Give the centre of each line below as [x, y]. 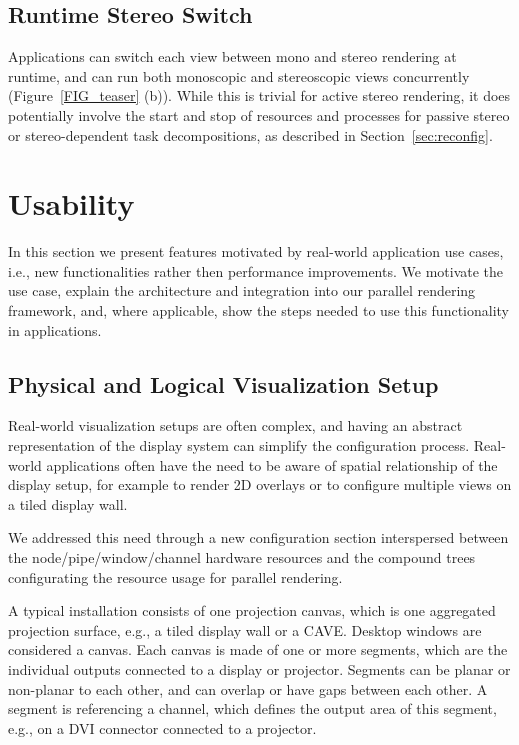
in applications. [55, 329]
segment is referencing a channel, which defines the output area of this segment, [252, 708]
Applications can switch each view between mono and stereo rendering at [232, 56]
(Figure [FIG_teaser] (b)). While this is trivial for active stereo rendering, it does [259, 95]
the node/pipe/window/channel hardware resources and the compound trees [242, 557]
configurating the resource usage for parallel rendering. [175, 576]
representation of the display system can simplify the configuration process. [239, 445]
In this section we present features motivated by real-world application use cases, [256, 251]
